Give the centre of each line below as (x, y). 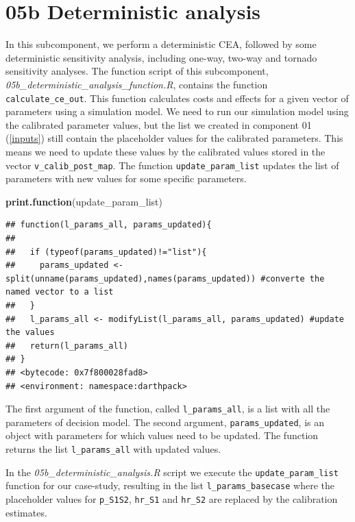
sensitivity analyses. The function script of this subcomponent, (137, 71)
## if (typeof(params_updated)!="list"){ (106, 252)
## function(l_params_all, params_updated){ (109, 225)
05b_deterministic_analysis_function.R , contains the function (137, 84)
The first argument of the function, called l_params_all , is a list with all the (168, 409)
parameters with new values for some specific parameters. (126, 178)
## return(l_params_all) (67, 346)
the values (30, 333)
